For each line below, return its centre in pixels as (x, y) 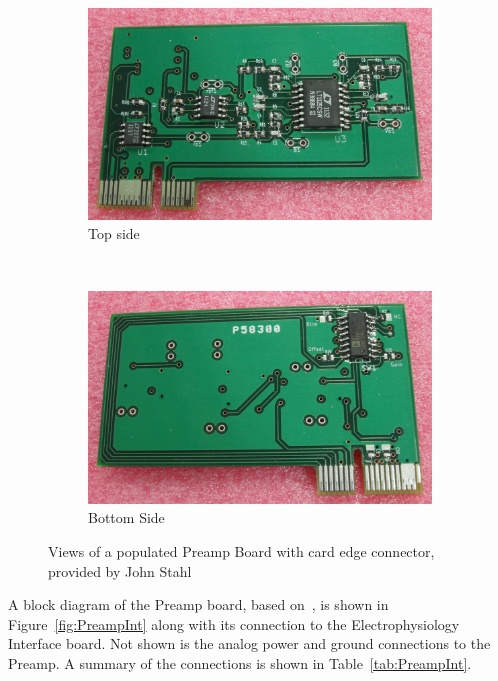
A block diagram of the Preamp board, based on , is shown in (198, 604)
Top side (114, 233)
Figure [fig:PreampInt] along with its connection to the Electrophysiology (234, 623)
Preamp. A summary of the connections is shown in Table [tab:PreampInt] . (240, 662)
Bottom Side (126, 517)
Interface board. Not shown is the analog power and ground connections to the (249, 643)
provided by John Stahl (120, 570)
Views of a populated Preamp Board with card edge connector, (241, 550)
